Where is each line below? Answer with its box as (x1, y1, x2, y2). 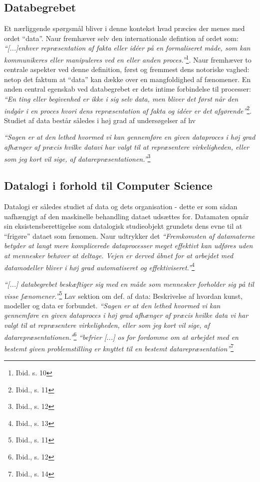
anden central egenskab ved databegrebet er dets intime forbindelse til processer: (4, 84, 251, 94)
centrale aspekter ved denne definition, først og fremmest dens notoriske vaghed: (4, 64, 250, 75)
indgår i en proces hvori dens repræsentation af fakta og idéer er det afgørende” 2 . (4, 104, 252, 116)
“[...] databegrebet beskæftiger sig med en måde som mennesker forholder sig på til (4, 278, 254, 289)
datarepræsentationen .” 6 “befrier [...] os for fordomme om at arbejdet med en (4, 330, 239, 342)
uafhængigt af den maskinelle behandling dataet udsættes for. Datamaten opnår (4, 211, 249, 221)
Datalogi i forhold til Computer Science (4, 178, 213, 193)
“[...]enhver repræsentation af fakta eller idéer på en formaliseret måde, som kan (4, 43, 251, 53)
